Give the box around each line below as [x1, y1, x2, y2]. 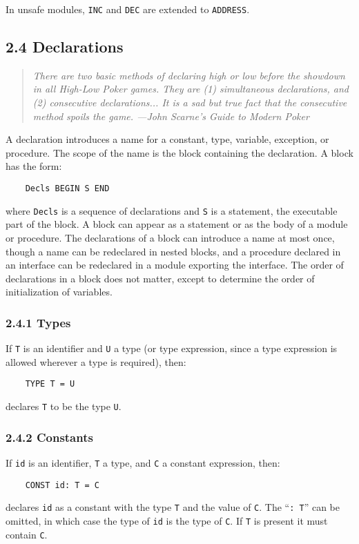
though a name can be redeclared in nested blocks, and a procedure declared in [6, 244, 341, 258]
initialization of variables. [6, 284, 113, 299]
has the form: [6, 159, 62, 173]
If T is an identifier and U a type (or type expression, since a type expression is [6, 341, 338, 356]
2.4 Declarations [6, 36, 124, 57]
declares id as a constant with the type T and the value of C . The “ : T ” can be [6, 500, 340, 514]
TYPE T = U [25, 379, 75, 389]
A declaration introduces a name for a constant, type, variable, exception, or [6, 132, 329, 146]
